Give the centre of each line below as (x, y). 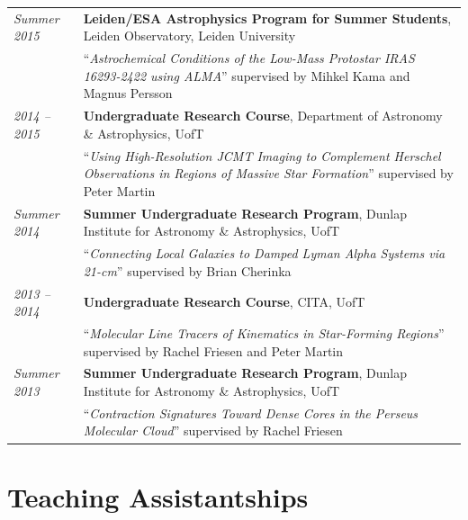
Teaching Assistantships (158, 496)
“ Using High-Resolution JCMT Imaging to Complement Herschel (262, 155)
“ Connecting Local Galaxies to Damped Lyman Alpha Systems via (264, 253)
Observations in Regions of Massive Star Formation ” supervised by (268, 173)
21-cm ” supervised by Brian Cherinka (187, 270)
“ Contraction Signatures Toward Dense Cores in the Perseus (251, 412)
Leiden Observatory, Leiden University (189, 36)
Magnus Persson (128, 93)
